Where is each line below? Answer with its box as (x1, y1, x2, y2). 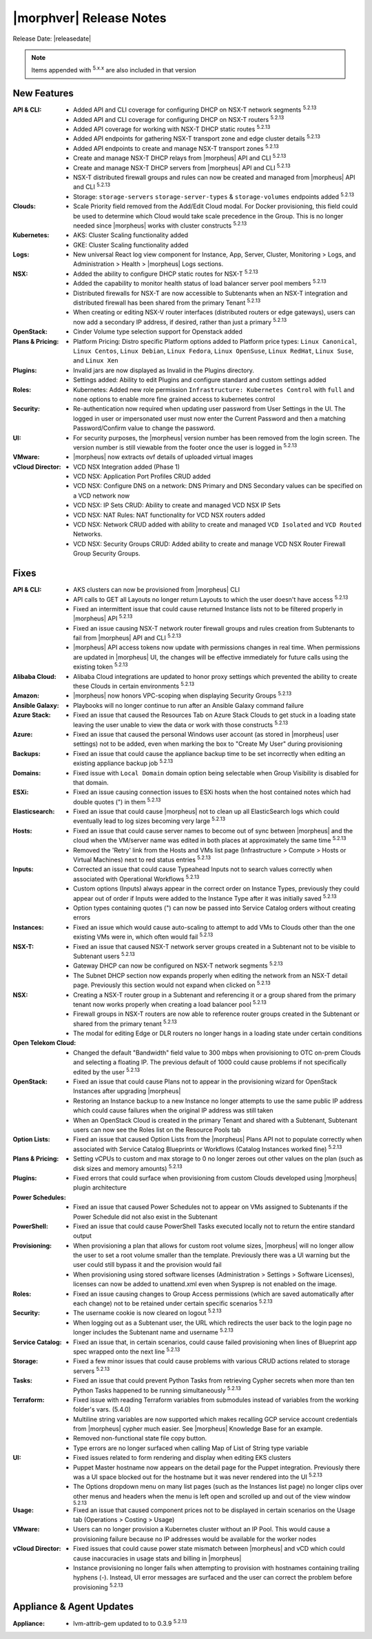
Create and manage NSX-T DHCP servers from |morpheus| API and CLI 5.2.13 (73, 162, 291, 172)
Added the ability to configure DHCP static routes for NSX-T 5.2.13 (73, 269, 258, 278)
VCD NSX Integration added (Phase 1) (73, 462, 180, 471)
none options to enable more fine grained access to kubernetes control (73, 395, 276, 403)
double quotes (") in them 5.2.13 (73, 797, 161, 806)
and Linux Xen (73, 356, 118, 365)
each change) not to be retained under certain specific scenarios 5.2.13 (73, 1298, 273, 1307)
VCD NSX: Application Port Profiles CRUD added (73, 472, 211, 480)
